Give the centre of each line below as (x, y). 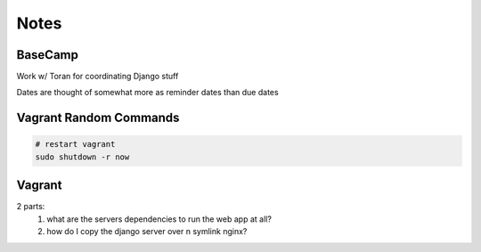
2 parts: (31, 207)
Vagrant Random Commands (98, 118)
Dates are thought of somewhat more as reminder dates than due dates (148, 93)
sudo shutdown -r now (82, 157)
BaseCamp (48, 55)
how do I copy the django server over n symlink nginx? (147, 232)
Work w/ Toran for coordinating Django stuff (98, 77)
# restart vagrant (75, 144)
